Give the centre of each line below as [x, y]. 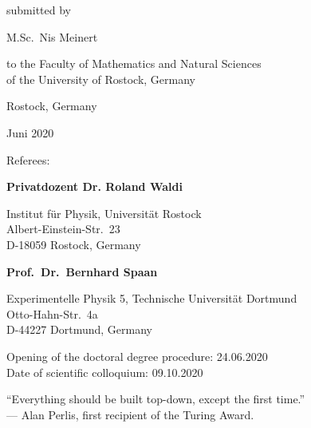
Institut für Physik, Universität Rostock [104, 213]
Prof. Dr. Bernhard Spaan [82, 271]
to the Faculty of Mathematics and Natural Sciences [134, 63]
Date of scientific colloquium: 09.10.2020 [105, 372]
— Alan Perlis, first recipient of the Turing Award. [130, 414]
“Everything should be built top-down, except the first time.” [156, 399]
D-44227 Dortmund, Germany [79, 329]
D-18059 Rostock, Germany [74, 244]
